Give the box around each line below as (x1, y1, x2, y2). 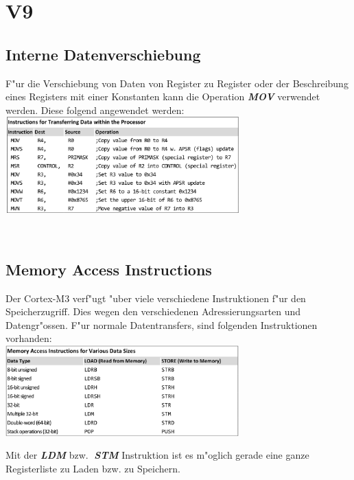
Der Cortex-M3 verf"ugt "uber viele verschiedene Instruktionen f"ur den (5, 290, 306, 305)
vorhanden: (5, 331, 52, 345)
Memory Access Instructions (5, 258, 212, 279)
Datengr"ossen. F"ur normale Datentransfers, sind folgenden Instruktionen (5, 317, 318, 332)
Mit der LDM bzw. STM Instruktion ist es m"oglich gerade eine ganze (5, 448, 309, 462)
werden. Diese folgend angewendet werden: (5, 102, 185, 117)
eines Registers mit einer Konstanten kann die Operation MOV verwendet (5, 89, 320, 104)
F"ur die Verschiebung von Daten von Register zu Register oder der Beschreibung (5, 76, 349, 90)
